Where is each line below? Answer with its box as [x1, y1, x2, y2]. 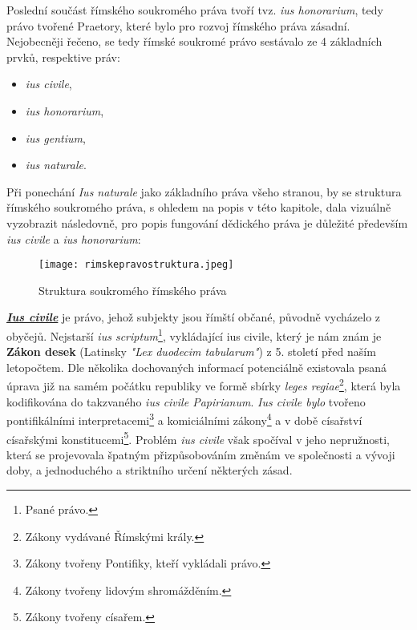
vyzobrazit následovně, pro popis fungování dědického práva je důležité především [6, 214, 408, 231]
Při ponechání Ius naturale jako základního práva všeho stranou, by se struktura [6, 183, 402, 200]
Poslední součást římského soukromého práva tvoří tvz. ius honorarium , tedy [6, 2, 383, 18]
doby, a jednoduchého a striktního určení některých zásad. [6, 462, 293, 479]
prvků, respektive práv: [6, 48, 120, 65]
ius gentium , [25, 129, 86, 146]
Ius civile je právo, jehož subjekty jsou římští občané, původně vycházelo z [6, 309, 381, 325]
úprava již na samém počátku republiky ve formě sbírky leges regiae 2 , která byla [6, 375, 401, 394]
